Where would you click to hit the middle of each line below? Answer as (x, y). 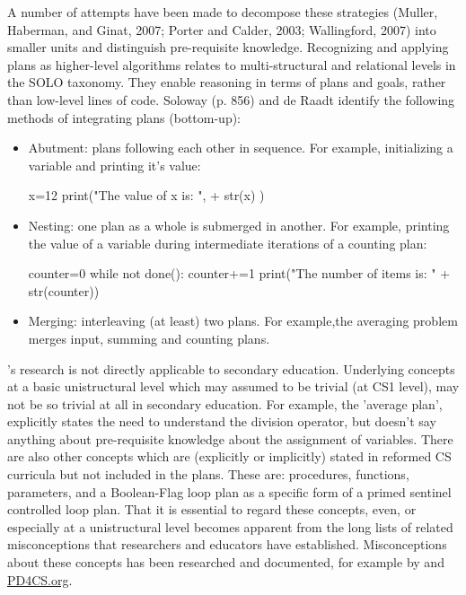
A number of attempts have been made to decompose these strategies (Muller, (223, 12)
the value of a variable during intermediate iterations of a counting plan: (228, 243)
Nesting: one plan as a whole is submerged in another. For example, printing (239, 225)
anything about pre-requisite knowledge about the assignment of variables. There (230, 438)
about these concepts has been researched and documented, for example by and (226, 562)
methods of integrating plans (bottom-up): (124, 117)
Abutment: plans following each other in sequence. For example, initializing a (241, 148)
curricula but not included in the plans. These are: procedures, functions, (208, 474)
